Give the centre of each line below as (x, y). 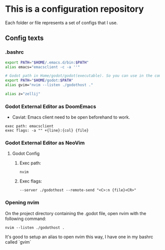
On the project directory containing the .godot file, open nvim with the (76, 213)
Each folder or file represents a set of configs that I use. (61, 23)
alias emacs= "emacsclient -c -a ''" (42, 67)
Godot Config (26, 154)
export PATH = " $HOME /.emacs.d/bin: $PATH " (47, 62)
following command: (26, 219)
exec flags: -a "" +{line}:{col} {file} (47, 131)
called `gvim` (18, 242)
